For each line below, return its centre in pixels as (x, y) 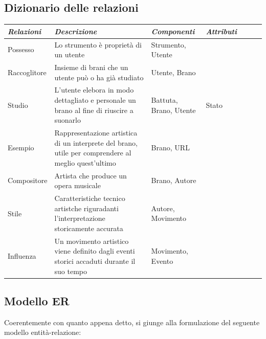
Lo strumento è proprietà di (98, 44)
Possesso (21, 49)
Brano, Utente (173, 110)
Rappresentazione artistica (96, 133)
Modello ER (37, 301)
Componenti (173, 31)
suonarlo (68, 120)
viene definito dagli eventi (95, 251)
